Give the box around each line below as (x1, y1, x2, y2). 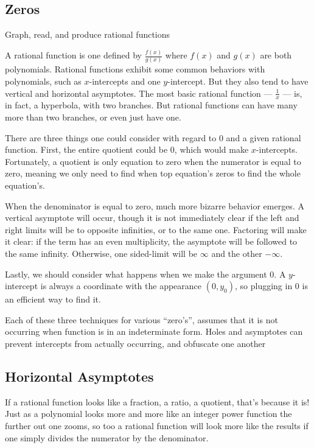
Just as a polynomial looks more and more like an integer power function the (5, 407, 292, 420)
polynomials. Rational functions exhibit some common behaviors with (5, 63, 265, 75)
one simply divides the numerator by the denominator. (5, 431, 209, 444)
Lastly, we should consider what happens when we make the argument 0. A (5, 267, 286, 280)
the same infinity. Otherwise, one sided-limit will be (5, 247, 198, 259)
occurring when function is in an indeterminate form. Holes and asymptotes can (5, 325, 303, 338)
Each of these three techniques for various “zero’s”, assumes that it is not (5, 313, 278, 326)
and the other (211, 247, 262, 259)
